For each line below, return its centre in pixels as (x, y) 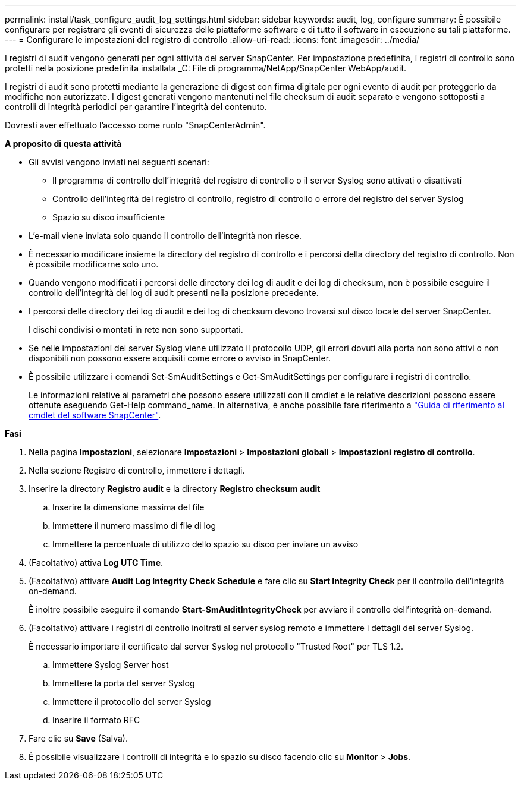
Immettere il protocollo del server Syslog (132, 702)
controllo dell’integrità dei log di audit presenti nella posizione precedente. (174, 293)
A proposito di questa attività (63, 144)
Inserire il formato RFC (96, 720)
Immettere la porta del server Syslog (124, 683)
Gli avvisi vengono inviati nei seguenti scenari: (119, 162)
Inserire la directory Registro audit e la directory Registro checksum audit (175, 489)
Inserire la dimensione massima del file (128, 507)
